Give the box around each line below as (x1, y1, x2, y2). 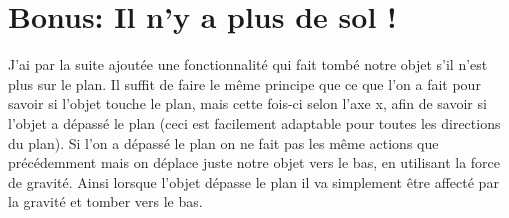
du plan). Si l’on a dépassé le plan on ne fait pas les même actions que (8, 132, 439, 153)
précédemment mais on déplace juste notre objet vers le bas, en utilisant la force (8, 152, 501, 173)
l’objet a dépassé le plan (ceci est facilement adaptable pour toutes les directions (8, 112, 501, 133)
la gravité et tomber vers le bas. (8, 191, 203, 212)
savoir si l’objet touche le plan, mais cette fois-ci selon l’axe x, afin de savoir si (8, 93, 487, 114)
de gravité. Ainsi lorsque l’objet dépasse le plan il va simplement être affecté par (8, 171, 499, 192)
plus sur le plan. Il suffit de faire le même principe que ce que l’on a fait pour (8, 73, 481, 94)
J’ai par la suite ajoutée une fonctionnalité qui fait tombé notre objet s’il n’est (8, 54, 488, 75)
